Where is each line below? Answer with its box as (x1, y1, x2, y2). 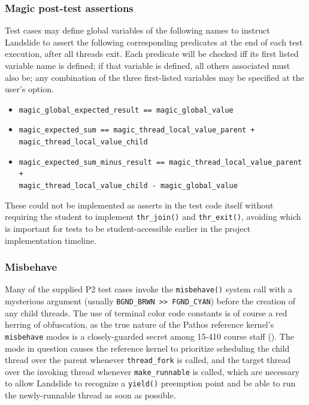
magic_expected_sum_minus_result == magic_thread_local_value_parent (19, 158, 302, 167)
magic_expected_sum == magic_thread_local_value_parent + (19, 126, 255, 135)
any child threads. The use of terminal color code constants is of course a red (5, 306, 287, 319)
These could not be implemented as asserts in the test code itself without (5, 198, 274, 211)
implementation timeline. (5, 234, 96, 246)
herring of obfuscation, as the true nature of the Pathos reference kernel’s (5, 318, 274, 331)
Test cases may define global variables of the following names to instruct (5, 24, 270, 37)
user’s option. (5, 83, 54, 95)
